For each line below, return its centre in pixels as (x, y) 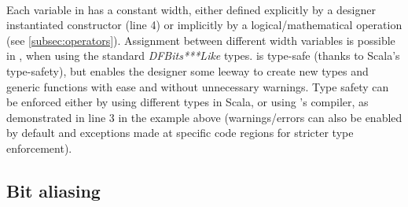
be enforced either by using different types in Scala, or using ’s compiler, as (187, 102)
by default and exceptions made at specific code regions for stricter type (180, 133)
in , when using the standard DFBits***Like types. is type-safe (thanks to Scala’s (203, 55)
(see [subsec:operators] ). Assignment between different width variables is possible (201, 40)
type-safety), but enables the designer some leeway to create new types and (187, 70)
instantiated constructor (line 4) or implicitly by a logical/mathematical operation (204, 25)
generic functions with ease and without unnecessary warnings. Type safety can (198, 86)
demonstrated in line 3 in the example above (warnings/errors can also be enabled (204, 117)
